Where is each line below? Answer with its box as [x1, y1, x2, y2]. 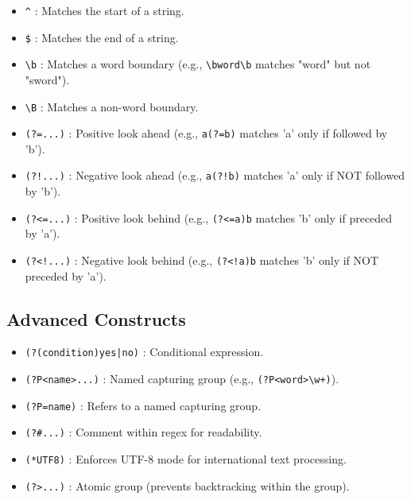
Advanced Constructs [6, 306, 186, 331]
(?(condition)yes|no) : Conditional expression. [25, 343, 264, 360]
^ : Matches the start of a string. [25, 2, 184, 18]
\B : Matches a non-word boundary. [25, 98, 199, 114]
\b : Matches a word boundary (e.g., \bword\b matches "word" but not [25, 56, 371, 72]
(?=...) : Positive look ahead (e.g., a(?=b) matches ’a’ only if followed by [25, 125, 388, 141]
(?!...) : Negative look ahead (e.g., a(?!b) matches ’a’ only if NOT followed [25, 167, 405, 184]
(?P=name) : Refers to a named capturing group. [25, 397, 262, 413]
